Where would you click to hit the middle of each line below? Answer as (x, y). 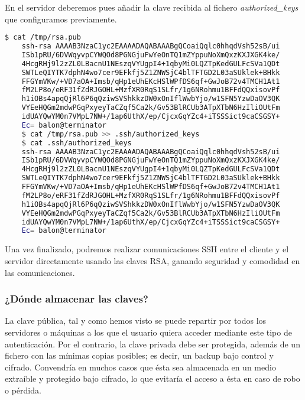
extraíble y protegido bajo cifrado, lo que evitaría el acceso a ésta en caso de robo (152, 378)
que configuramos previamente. (61, 19)
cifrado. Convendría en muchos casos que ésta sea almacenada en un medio (140, 367)
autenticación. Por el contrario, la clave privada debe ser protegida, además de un (152, 344)
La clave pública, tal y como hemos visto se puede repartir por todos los (136, 321)
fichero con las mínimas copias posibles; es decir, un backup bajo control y (139, 355)
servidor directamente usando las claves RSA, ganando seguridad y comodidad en (152, 260)
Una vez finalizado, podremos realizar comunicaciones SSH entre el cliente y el (147, 249)
